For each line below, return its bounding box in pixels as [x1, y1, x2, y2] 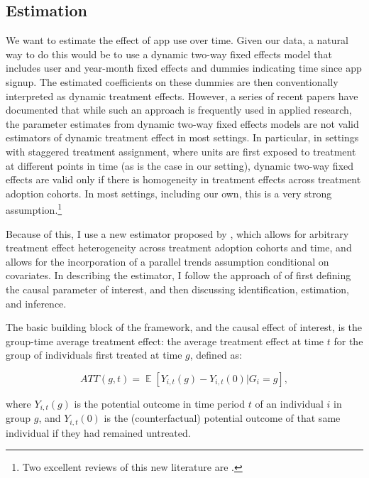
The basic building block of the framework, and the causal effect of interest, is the [6, 320, 363, 335]
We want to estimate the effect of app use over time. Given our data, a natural [6, 33, 348, 48]
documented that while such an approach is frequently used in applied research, [6, 102, 352, 117]
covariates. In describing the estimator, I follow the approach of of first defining [6, 268, 351, 283]
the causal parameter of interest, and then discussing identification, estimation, [6, 281, 349, 296]
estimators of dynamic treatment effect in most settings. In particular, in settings [6, 130, 359, 145]
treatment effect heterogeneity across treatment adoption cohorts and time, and [6, 240, 352, 255]
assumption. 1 [6, 200, 62, 217]
